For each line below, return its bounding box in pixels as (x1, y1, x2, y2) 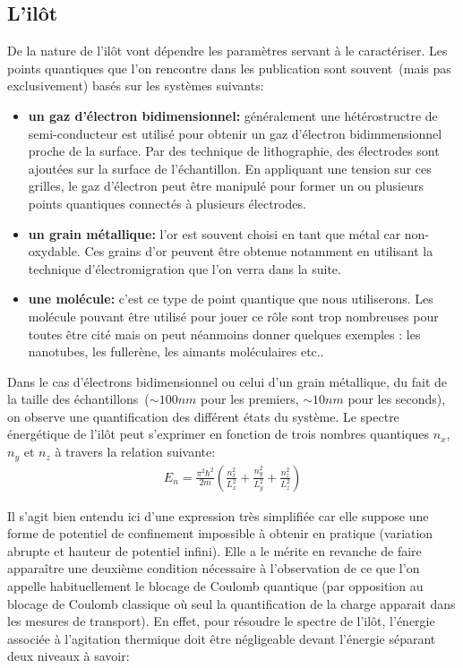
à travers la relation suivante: (55, 442, 216, 461)
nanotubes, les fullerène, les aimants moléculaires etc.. (28, 342, 324, 361)
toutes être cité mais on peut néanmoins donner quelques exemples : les (28, 324, 421, 343)
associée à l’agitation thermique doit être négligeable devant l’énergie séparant (7, 629, 436, 647)
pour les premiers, (201, 390, 299, 408)
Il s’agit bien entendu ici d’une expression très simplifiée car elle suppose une (7, 506, 429, 525)
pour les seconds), (347, 390, 446, 408)
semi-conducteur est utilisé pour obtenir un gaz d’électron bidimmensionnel (28, 124, 442, 142)
